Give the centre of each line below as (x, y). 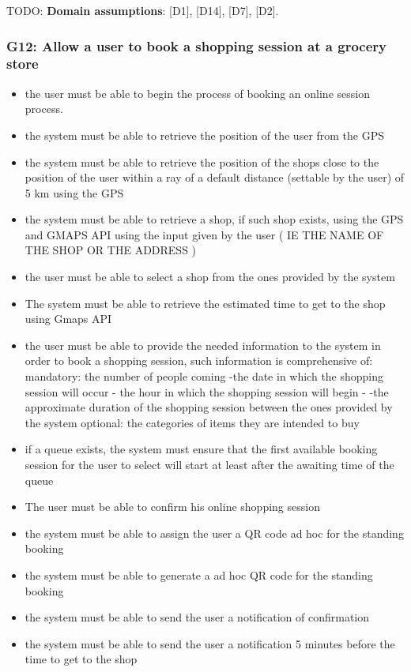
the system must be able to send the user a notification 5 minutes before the (210, 643)
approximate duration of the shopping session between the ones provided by (209, 407)
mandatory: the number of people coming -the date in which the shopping (204, 376)
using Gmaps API (68, 319)
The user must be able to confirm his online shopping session (172, 507)
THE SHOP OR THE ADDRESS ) (111, 250)
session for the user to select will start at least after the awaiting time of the (209, 465)
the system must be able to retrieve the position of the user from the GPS (205, 135)
